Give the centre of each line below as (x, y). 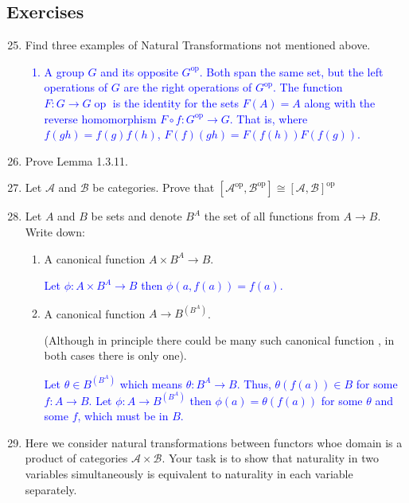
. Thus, (254, 383)
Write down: (55, 231)
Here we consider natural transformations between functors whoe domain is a (214, 442)
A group (64, 71)
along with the (340, 102)
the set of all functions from (272, 216)
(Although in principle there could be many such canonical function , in (219, 339)
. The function (308, 87)
